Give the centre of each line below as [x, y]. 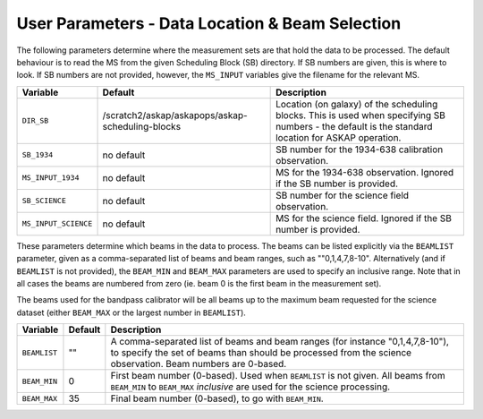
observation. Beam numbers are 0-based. [199, 364]
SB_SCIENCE [44, 201]
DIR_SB [35, 121]
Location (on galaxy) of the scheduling [357, 104]
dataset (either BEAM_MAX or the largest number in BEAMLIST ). [131, 312]
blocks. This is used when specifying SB [361, 115]
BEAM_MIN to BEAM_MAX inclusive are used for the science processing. [250, 387]
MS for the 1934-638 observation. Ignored [365, 172]
